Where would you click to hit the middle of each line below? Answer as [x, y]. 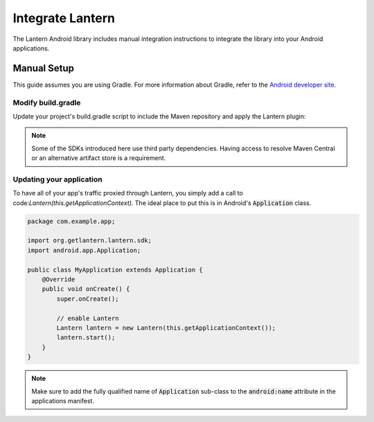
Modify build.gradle [47, 103]
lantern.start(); [86, 337]
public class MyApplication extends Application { [115, 270]
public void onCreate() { [86, 289]
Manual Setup [44, 68]
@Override [59, 280]
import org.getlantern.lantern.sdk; [90, 240]
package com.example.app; [71, 221]
